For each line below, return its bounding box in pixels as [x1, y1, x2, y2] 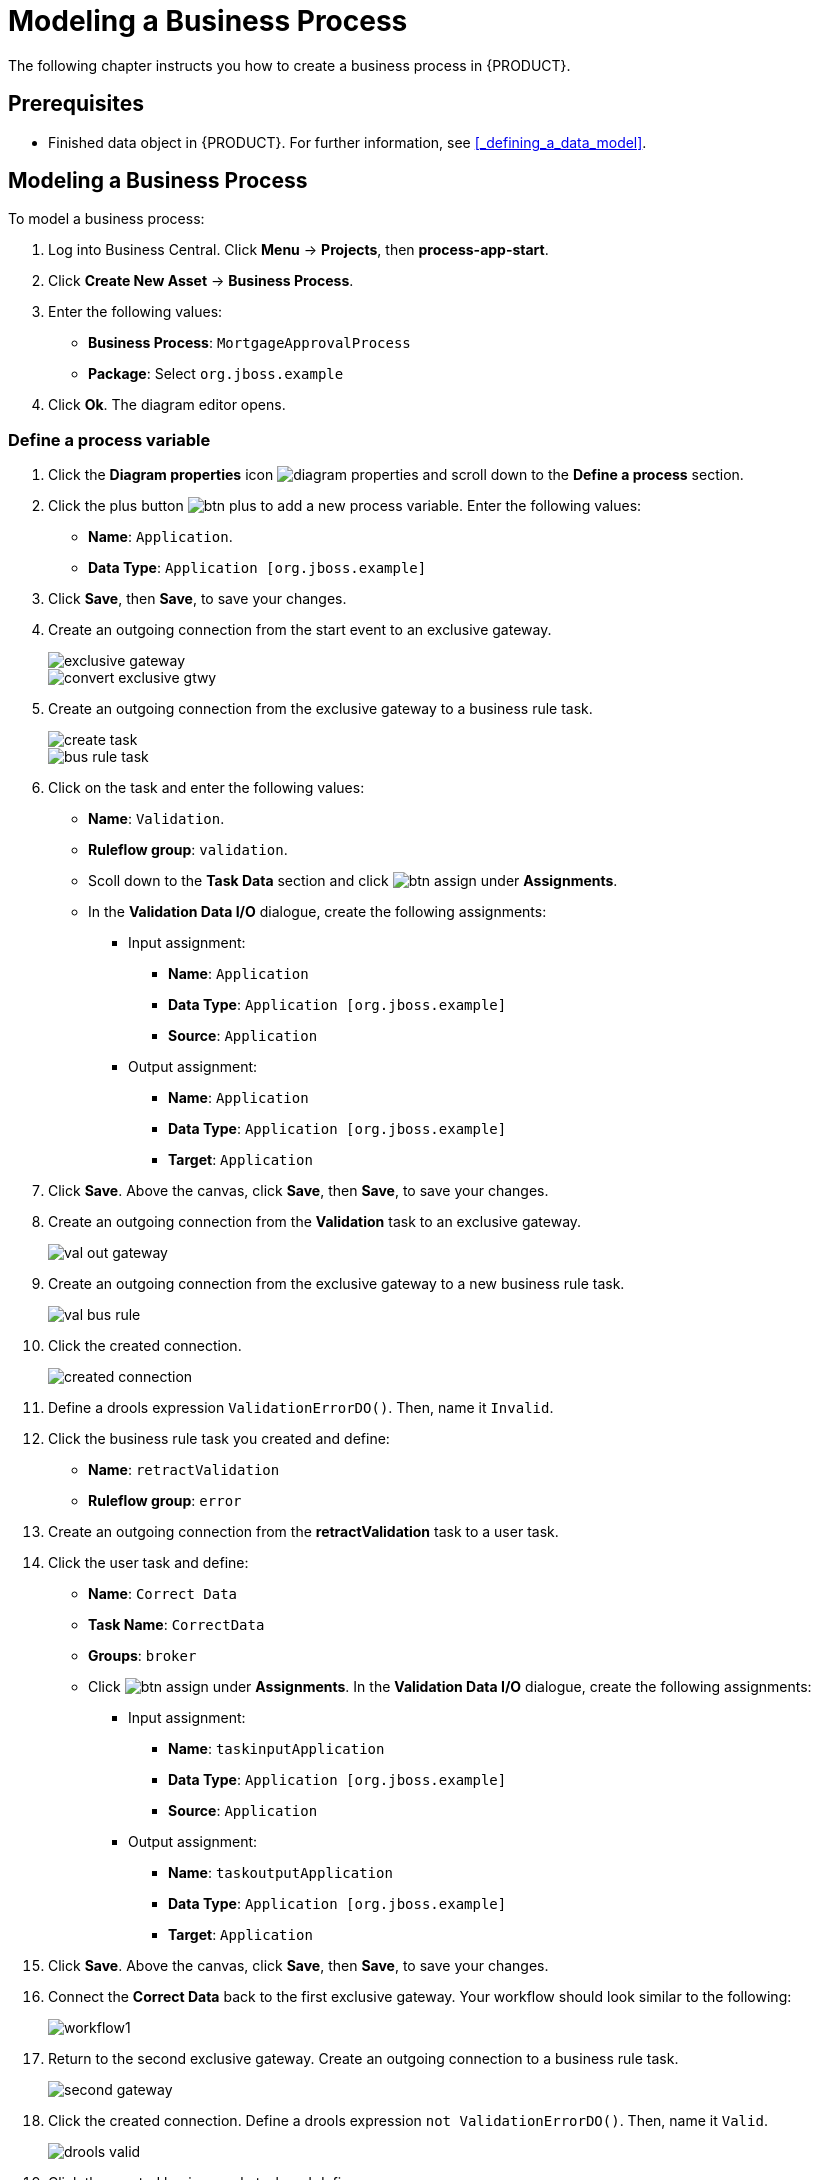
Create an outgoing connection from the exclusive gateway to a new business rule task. [48, 1275, 625, 1293]
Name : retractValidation [88, 1461, 280, 1479]
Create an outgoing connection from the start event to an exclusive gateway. [48, 621, 552, 639]
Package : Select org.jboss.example [88, 365, 344, 383]
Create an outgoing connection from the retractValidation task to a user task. [48, 1523, 559, 1541]
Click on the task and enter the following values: [48, 779, 365, 797]
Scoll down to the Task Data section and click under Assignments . [88, 872, 618, 890]
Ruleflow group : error [88, 1492, 242, 1510]
